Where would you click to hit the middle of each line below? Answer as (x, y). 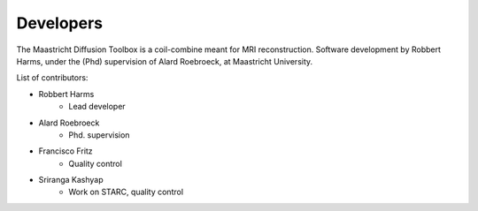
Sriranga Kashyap (71, 180)
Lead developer (97, 107)
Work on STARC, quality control (126, 192)
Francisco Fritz (66, 151)
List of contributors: (52, 78)
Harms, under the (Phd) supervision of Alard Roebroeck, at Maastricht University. (165, 61)
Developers (60, 23)
